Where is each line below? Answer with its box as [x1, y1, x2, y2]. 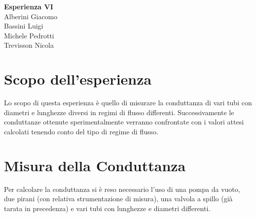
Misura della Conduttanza [4, 155, 186, 175]
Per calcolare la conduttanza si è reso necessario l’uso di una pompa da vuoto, [4, 184, 240, 194]
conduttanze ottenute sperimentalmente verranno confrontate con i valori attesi [4, 117, 244, 127]
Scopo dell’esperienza [4, 69, 152, 89]
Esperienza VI [4, 1, 53, 11]
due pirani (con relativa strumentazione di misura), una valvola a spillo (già [4, 193, 233, 204]
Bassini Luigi [4, 21, 43, 31]
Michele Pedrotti [4, 30, 54, 40]
